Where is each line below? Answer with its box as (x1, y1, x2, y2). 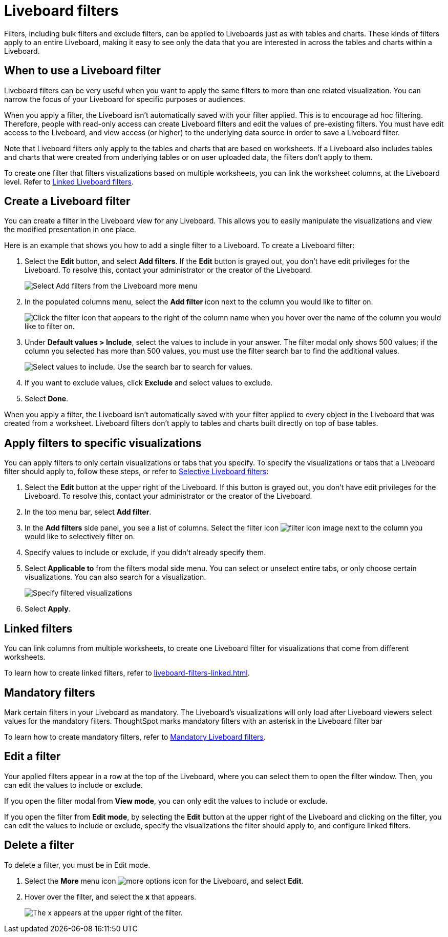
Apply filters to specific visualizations (4, 436, 202, 450)
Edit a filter (4, 750, 61, 763)
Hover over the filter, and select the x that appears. (25, 892, 197, 901)
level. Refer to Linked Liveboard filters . (4, 177, 134, 186)
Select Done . (25, 394, 69, 403)
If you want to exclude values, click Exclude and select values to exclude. (25, 378, 273, 388)
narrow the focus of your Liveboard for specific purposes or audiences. (4, 94, 245, 104)
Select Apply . (25, 604, 71, 614)
